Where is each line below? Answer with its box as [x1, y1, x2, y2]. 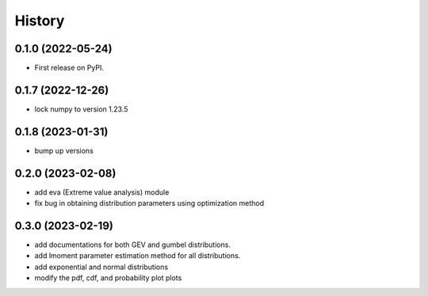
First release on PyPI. [34, 63, 105, 73]
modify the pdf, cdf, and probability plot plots [34, 273, 182, 283]
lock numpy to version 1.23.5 [34, 104, 128, 114]
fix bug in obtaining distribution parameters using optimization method [34, 199, 265, 208]
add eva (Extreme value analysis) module [34, 187, 170, 197]
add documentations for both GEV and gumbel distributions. [34, 240, 231, 249]
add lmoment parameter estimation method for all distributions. [34, 251, 241, 260]
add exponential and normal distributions [34, 262, 169, 271]
